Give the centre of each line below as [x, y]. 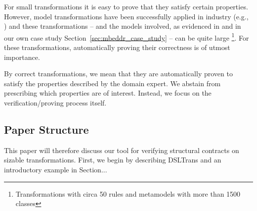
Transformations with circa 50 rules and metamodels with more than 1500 [128, 193]
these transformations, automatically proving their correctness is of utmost [117, 47]
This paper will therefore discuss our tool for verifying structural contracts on [122, 150]
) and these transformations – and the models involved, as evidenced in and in [123, 26]
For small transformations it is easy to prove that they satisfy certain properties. [126, 6]
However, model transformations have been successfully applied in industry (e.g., [126, 16]
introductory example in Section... [56, 169]
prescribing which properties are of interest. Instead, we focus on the [108, 93]
